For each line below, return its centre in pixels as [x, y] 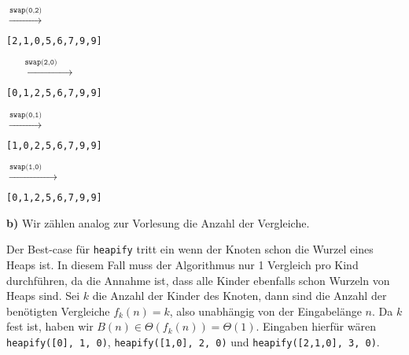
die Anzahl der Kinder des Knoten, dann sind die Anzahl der [240, 296]
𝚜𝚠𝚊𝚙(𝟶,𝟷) [26, 115]
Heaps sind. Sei [43, 296]
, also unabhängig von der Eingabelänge [265, 311]
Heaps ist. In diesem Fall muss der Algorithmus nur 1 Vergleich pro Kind [182, 265]
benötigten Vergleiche [58, 311]
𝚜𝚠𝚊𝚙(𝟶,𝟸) [26, 10]
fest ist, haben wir [50, 326]
